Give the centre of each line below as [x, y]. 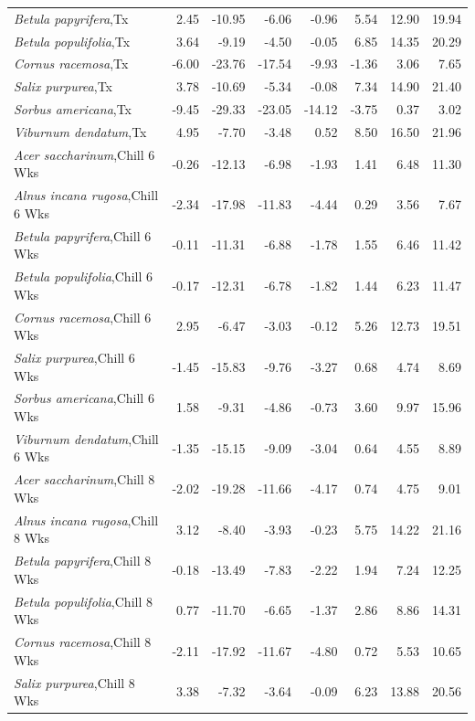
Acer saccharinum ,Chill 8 [84, 479]
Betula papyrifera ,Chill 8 [83, 561]
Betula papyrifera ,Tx [71, 18]
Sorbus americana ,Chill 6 [84, 398]
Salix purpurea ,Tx [63, 86]
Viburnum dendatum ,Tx [80, 131]
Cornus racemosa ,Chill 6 [83, 317]
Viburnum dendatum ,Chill [86, 438]
